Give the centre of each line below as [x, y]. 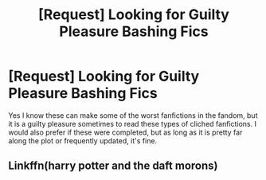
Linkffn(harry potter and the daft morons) [113, 166]
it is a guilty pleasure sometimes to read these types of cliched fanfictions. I [133, 123]
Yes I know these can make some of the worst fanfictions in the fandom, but [133, 115]
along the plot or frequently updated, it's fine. [83, 140]
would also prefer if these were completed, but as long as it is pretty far [125, 132]
